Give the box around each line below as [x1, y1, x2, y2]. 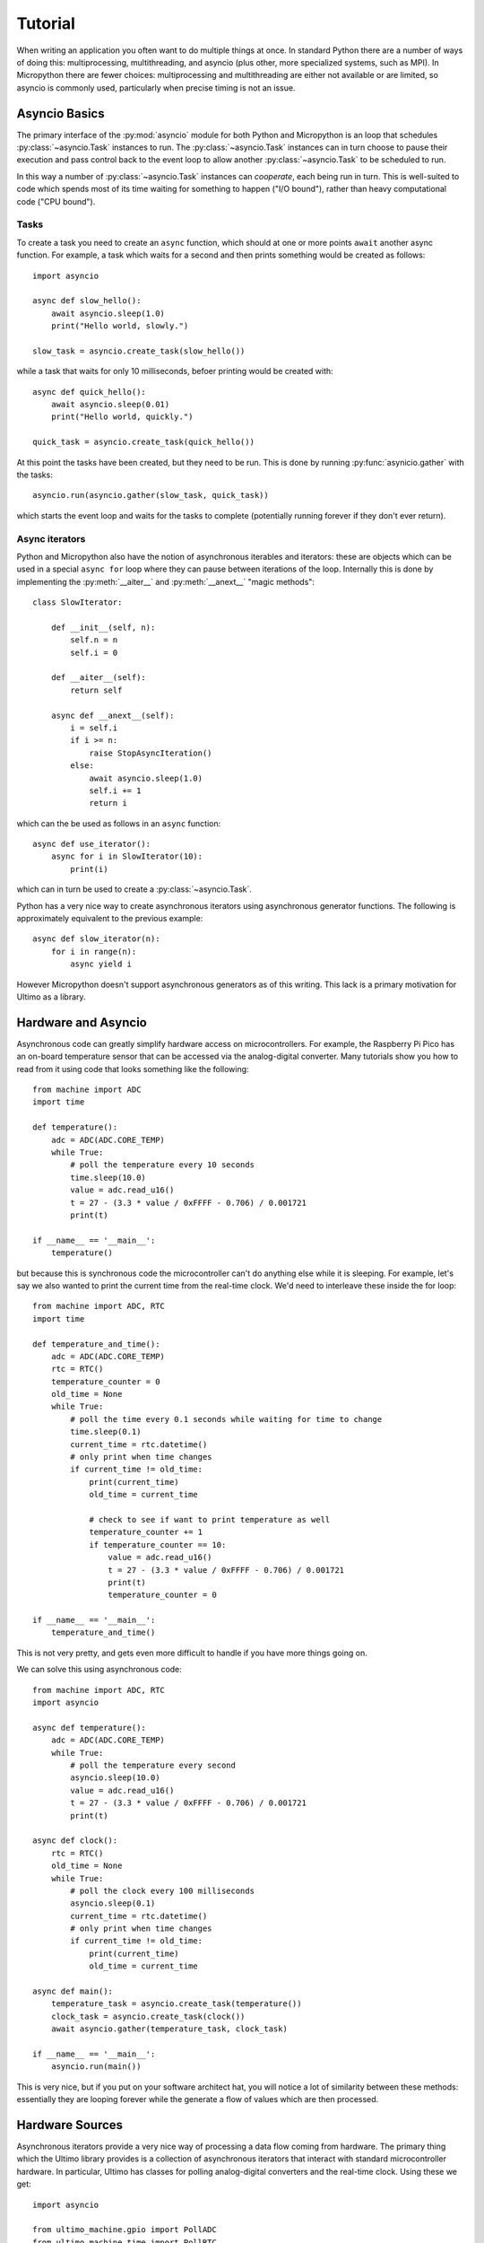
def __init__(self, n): [50, 622, 156, 633]
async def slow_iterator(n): [32, 934, 160, 944]
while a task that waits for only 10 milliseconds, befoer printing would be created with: [16, 366, 333, 377]
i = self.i [70, 722, 118, 733]
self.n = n [70, 635, 118, 645]
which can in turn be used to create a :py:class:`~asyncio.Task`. [16, 884, 253, 895]
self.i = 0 [70, 647, 118, 658]
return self [70, 685, 123, 695]
